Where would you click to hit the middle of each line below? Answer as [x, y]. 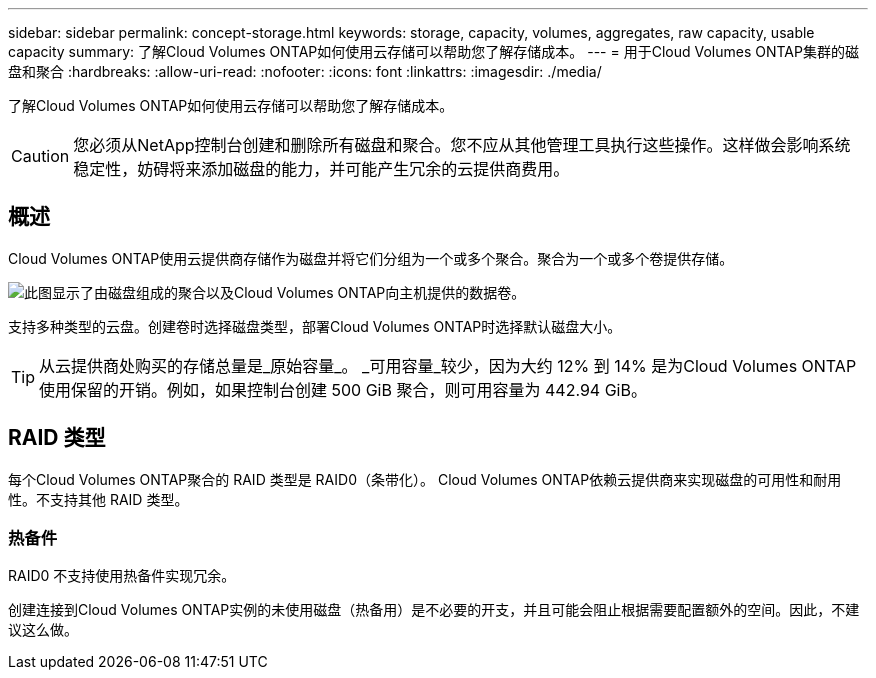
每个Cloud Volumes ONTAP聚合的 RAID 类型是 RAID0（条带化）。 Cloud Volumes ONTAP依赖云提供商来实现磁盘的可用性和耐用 [425, 479]
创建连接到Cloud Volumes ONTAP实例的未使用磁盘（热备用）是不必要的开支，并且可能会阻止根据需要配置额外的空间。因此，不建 [434, 610]
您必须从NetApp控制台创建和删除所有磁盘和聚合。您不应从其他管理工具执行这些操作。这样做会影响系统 [462, 145]
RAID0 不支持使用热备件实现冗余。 [122, 576]
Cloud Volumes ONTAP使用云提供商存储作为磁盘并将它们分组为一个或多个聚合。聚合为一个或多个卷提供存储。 [371, 258]
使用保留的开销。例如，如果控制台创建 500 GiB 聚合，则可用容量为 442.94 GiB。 [343, 389]
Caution [40, 156]
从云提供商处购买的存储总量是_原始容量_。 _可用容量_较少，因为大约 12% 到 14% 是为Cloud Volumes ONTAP [448, 365]
